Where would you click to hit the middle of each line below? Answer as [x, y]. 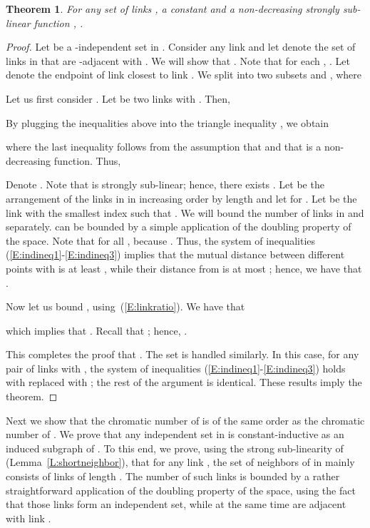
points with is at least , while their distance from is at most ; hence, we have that [184, 268]
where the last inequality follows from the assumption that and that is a [164, 147]
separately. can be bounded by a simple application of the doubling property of [179, 227]
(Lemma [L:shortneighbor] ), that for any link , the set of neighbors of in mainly [180, 462]
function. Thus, [87, 160]
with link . [29, 518]
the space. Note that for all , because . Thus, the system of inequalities [161, 240]
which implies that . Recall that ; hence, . [97, 330]
